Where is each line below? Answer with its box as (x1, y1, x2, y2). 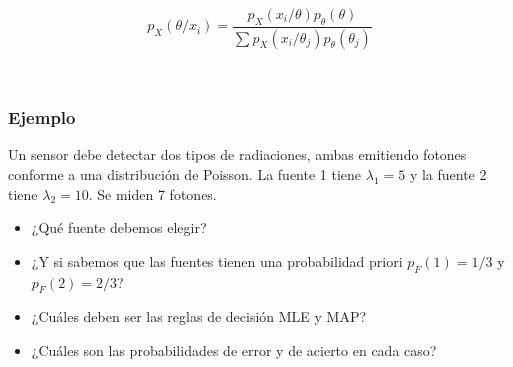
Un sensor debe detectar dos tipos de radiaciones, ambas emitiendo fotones (8, 144, 467, 165)
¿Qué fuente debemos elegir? (31, 217, 207, 238)
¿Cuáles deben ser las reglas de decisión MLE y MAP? (31, 306, 367, 327)
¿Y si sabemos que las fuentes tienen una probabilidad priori (31, 250, 403, 271)
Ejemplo (8, 105, 76, 130)
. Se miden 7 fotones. (88, 183, 217, 204)
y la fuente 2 (409, 164, 487, 185)
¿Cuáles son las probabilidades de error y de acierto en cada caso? (31, 340, 437, 361)
